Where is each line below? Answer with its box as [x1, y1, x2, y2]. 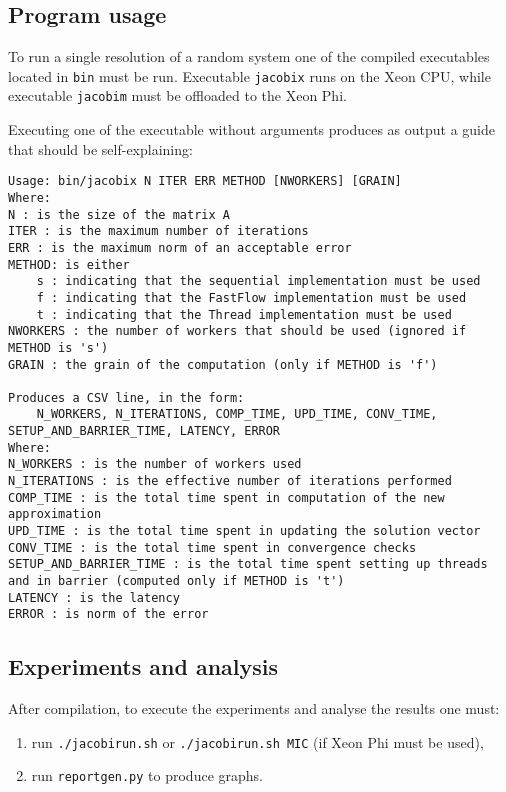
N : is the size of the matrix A [8, 207, 230, 222]
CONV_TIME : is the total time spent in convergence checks [8, 540, 417, 555]
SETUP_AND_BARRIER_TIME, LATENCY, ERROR [8, 424, 281, 439]
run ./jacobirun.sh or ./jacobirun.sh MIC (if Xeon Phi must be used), [31, 731, 484, 752]
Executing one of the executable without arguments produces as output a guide [8, 119, 496, 140]
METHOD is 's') [8, 340, 109, 355]
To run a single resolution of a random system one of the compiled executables [8, 46, 490, 67]
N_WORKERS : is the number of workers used [8, 457, 302, 472]
